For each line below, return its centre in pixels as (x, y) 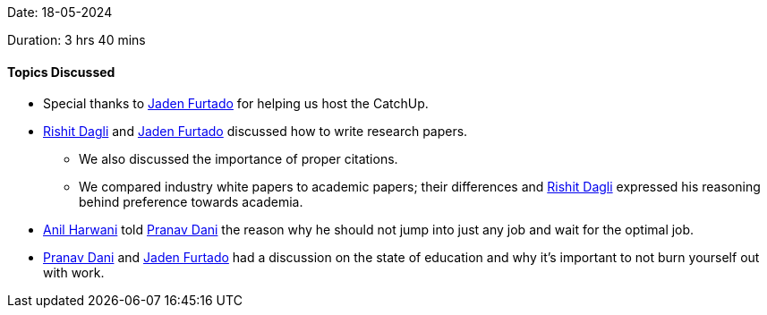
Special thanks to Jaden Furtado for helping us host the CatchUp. (236, 104)
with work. (74, 273)
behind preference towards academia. (191, 202)
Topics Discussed (61, 72)
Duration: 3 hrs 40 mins (77, 40)
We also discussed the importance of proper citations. (239, 159)
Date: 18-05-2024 (60, 12)
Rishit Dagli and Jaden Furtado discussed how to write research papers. (256, 132)
